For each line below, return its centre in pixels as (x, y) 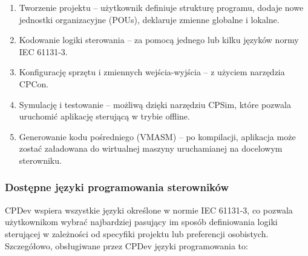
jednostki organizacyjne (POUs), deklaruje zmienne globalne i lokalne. (149, 19)
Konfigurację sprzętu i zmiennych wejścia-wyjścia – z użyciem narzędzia (152, 72)
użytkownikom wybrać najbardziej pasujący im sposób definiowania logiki (141, 222)
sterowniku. (40, 160)
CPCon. (34, 83)
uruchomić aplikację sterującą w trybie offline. (104, 116)
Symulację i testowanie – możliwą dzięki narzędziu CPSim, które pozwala (155, 104)
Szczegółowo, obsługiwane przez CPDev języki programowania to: (126, 245)
